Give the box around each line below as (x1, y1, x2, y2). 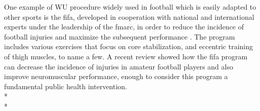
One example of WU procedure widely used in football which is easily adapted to (4, 2, 256, 12)
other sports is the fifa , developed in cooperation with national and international (4, 11, 254, 22)
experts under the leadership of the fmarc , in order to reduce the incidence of (4, 21, 244, 32)
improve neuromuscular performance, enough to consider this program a (4, 71, 228, 82)
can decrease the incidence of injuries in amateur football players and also (4, 61, 233, 71)
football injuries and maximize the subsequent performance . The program (4, 31, 235, 42)
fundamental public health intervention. (4, 81, 127, 91)
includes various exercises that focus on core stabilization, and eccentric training (4, 41, 253, 52)
